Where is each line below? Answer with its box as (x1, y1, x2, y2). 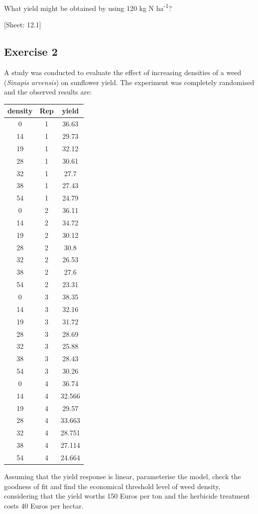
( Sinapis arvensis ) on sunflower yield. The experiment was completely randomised (4, 77, 255, 87)
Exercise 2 (4, 44, 58, 59)
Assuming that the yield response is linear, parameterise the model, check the (4, 471, 241, 482)
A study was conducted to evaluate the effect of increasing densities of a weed (4, 67, 242, 78)
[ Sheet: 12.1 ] (4, 19, 41, 30)
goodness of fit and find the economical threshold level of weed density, (4, 481, 221, 491)
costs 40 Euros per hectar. (4, 500, 84, 511)
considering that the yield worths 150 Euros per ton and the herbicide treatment (4, 491, 250, 501)
